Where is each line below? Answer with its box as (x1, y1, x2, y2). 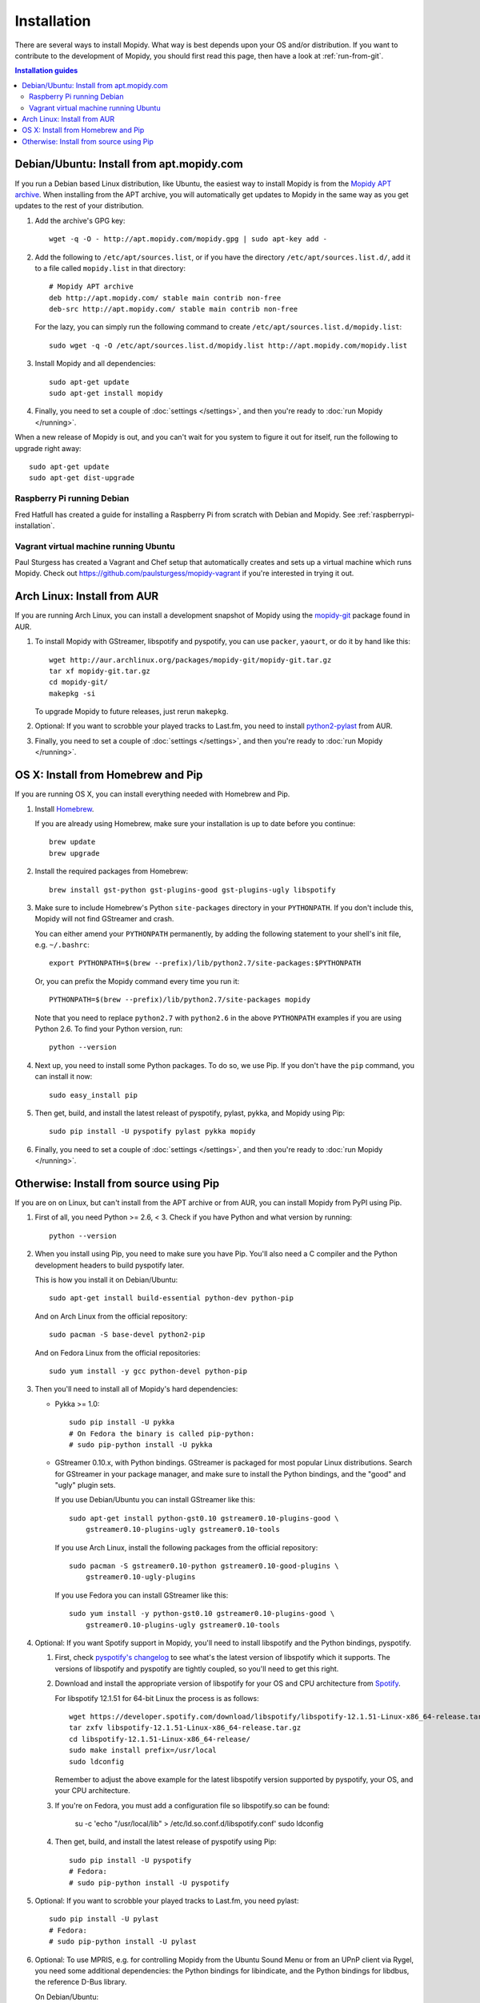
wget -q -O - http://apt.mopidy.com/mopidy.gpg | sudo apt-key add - (49, 235, 328, 244)
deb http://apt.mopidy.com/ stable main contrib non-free (49, 293, 282, 302)
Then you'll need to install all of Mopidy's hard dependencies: (34, 1384, 238, 1394)
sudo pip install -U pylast (49, 1915, 159, 1924)
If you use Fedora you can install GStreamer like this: (54, 1590, 229, 1600)
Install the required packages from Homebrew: (34, 866, 188, 877)
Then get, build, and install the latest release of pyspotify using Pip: (54, 1837, 277, 1847)
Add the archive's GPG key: (34, 216, 126, 225)
